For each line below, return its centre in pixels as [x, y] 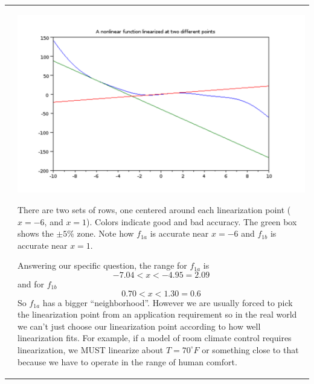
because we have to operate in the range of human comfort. [127, 361]
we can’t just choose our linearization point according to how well [139, 326]
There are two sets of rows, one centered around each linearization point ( [154, 210]
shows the [36, 233]
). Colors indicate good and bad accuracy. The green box [192, 221]
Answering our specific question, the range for [102, 265]
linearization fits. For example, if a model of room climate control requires [155, 338]
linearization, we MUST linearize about [91, 349]
